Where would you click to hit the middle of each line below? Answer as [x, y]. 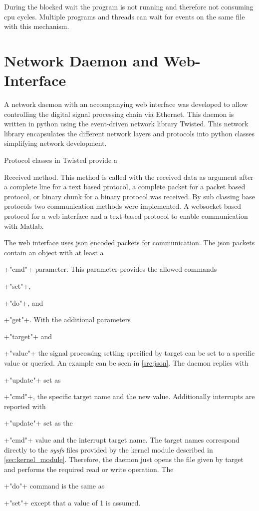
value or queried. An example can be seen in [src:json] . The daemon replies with [126, 362]
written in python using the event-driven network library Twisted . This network [126, 124]
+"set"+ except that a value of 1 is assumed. [72, 502]
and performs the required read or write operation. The [89, 469]
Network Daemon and [81, 60]
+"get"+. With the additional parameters [67, 319]
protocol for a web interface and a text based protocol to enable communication [126, 216]
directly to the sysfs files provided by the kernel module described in [109, 449]
